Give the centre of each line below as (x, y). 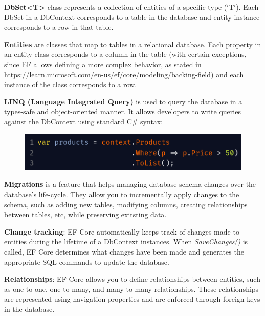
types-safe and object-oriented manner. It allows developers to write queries (123, 111)
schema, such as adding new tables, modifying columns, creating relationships (126, 204)
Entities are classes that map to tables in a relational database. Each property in (133, 44)
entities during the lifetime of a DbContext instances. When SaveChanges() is (126, 241)
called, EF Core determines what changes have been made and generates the (124, 251)
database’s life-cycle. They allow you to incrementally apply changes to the (122, 194)
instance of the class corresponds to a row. (71, 84)
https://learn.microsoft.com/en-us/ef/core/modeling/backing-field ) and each (124, 74)
